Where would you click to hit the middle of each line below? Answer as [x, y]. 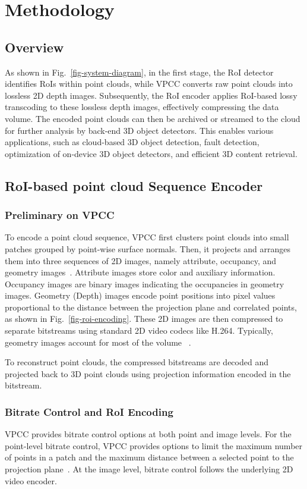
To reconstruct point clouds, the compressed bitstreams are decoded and [137, 362]
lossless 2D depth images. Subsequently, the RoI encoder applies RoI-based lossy [151, 95]
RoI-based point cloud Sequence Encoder [134, 185]
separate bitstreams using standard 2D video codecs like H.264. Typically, [139, 330]
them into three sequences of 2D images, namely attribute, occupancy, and [141, 260]
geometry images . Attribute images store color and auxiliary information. [140, 272]
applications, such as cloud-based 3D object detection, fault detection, [132, 142]
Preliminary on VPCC [60, 215]
